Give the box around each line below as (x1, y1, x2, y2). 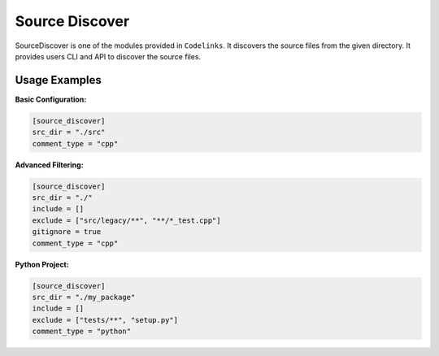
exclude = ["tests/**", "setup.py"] (32, 315, 179, 324)
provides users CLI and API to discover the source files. (15, 51, 202, 61)
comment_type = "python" (32, 327, 132, 336)
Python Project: (15, 259, 69, 269)
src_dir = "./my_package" (32, 293, 136, 302)
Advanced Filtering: (15, 159, 85, 170)
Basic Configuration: (15, 94, 87, 104)
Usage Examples (15, 73, 102, 87)
